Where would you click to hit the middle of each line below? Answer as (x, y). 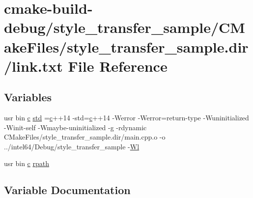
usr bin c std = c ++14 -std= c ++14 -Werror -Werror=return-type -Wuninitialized (126, 118)
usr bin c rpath (27, 163)
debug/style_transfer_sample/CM (125, 27)
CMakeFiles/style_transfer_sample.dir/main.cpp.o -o (85, 137)
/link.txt (33, 66)
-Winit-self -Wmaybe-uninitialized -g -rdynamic (75, 127)
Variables (28, 97)
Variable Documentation (67, 189)
